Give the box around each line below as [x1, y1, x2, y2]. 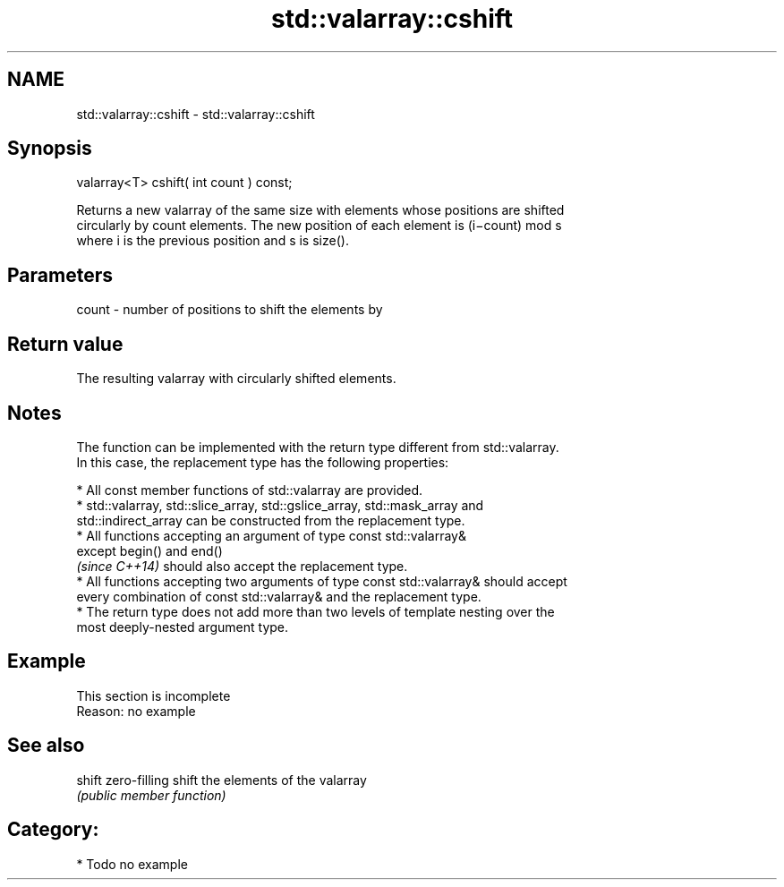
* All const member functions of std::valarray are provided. [76, 482, 423, 498]
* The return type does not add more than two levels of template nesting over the [76, 603, 555, 619]
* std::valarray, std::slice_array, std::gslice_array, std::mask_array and [76, 497, 484, 513]
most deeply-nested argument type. [76, 618, 289, 635]
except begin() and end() [76, 542, 223, 559]
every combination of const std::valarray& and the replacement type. [76, 588, 481, 604]
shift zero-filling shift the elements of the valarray [76, 772, 367, 788]
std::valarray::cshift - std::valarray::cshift [76, 106, 315, 122]
